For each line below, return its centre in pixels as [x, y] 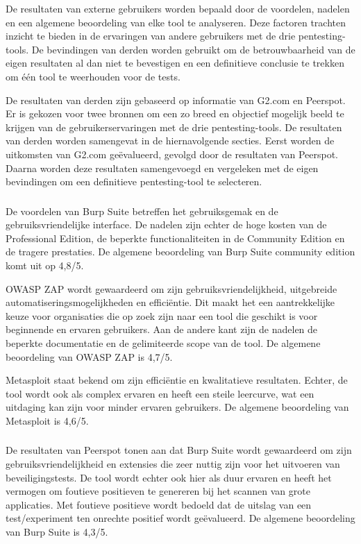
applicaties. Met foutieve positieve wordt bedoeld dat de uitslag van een [159, 504]
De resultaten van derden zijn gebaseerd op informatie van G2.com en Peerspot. [176, 100]
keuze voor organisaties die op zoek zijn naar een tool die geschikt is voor [162, 315]
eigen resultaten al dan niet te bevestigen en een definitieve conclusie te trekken [175, 63]
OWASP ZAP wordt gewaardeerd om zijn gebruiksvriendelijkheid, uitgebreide [171, 288]
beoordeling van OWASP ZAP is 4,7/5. [89, 356]
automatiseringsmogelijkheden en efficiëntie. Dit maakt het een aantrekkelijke [170, 302]
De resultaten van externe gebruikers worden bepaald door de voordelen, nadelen [178, 8]
